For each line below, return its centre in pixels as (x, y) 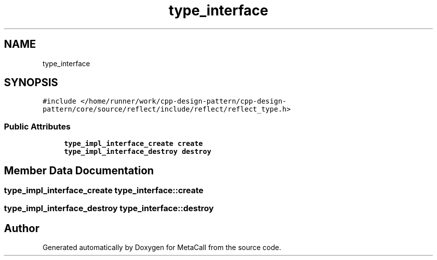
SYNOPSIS (31, 83)
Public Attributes (37, 126)
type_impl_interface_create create (133, 144)
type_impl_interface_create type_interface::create (104, 191)
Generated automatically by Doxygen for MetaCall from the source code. (162, 248)
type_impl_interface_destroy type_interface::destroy (109, 208)
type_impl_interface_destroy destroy (138, 152)
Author (22, 228)
